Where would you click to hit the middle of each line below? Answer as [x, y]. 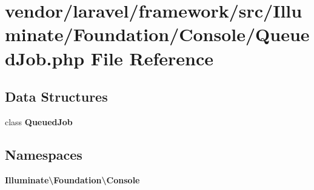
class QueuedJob [39, 121]
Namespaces [44, 154]
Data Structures [56, 97]
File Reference [152, 58]
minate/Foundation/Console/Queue [157, 34]
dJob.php [45, 58]
